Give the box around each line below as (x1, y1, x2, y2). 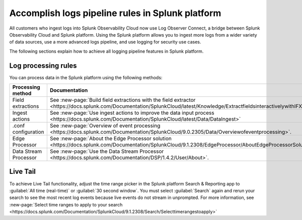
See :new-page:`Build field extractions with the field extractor (49, 97, 196, 104)
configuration (12, 128, 45, 135)
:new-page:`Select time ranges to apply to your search (9, 201, 123, 207)
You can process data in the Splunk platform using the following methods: (9, 74, 163, 80)
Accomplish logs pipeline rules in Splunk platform (9, 8, 221, 19)
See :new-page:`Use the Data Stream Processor (49, 148, 164, 155)
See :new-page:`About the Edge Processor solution (49, 135, 172, 142)
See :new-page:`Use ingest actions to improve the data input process (49, 109, 214, 116)
